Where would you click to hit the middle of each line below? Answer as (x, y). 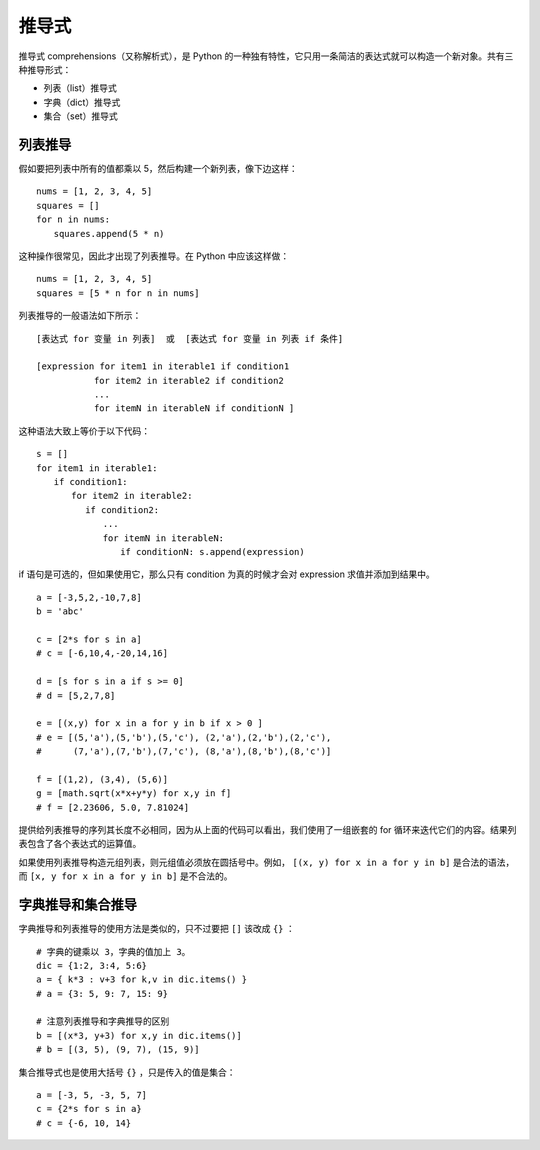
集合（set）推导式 (81, 116)
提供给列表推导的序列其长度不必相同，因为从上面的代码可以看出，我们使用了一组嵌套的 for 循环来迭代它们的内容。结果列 (267, 830)
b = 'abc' (60, 611)
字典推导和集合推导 (77, 905)
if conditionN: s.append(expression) (212, 551)
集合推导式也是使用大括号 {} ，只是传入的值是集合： (127, 1072)
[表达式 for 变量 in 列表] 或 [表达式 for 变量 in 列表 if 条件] (190, 338)
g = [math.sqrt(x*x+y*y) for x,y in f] (134, 793)
